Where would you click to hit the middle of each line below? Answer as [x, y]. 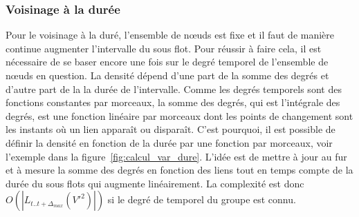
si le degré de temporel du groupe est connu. [202, 199]
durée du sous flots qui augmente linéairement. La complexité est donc [155, 183]
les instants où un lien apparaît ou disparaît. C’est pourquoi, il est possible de [171, 129]
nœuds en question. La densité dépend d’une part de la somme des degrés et [167, 75]
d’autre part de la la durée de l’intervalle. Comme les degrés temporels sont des [174, 89]
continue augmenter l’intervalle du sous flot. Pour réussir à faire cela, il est [164, 48]
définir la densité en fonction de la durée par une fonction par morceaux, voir [169, 142]
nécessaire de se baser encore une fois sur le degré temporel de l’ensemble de [167, 62]
